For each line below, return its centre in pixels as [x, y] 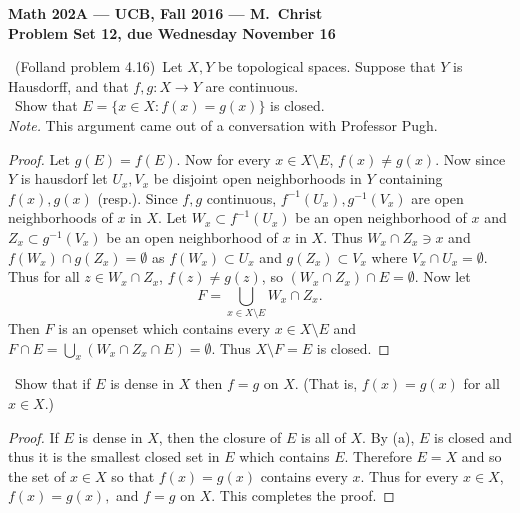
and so [481, 456]
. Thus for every [409, 475]
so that [133, 475]
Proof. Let [39, 158]
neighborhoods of [60, 217]
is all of [323, 436]
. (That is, [326, 383]
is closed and [473, 436]
